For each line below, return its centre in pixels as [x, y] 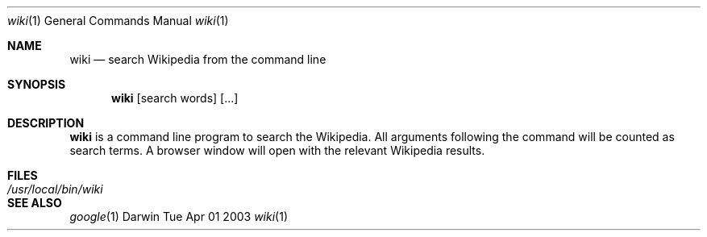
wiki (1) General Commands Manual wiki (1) [118, 21]
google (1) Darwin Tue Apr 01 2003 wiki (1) [179, 216]
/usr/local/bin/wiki [55, 189]
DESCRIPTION [46, 123]
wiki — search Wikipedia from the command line [198, 59]
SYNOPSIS [37, 84]
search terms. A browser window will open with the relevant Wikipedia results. [277, 150]
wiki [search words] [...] [175, 98]
